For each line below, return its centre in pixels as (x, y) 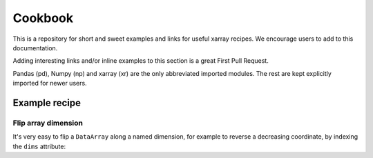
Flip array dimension (48, 123)
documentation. (35, 48)
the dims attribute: (39, 146)
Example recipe (47, 102)
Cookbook (43, 18)
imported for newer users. (50, 83)
